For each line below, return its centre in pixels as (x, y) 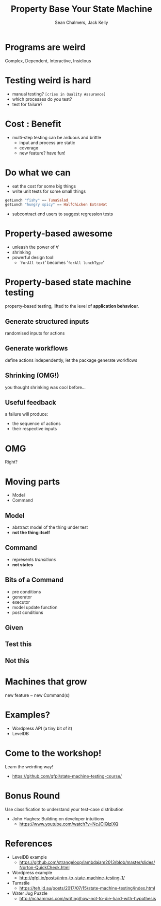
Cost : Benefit (33, 124)
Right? (11, 462)
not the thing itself (31, 533)
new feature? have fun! (42, 153)
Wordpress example (32, 872)
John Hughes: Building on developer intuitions (58, 818)
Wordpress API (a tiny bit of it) (42, 728)
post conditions (28, 612)
